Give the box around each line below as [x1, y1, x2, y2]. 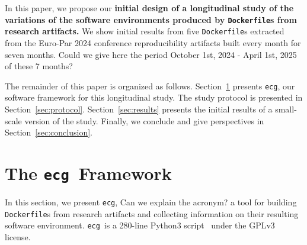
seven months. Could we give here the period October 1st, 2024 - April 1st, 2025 [5, 48, 297, 60]
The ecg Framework [5, 160, 172, 185]
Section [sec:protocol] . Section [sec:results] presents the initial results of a [5, 102, 273, 115]
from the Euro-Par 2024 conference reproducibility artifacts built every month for [5, 36, 301, 49]
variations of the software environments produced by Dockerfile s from [5, 13, 297, 25]
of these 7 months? [5, 60, 73, 72]
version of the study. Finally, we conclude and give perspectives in [24, 114, 264, 127]
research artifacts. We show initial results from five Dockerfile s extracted [5, 25, 284, 37]
